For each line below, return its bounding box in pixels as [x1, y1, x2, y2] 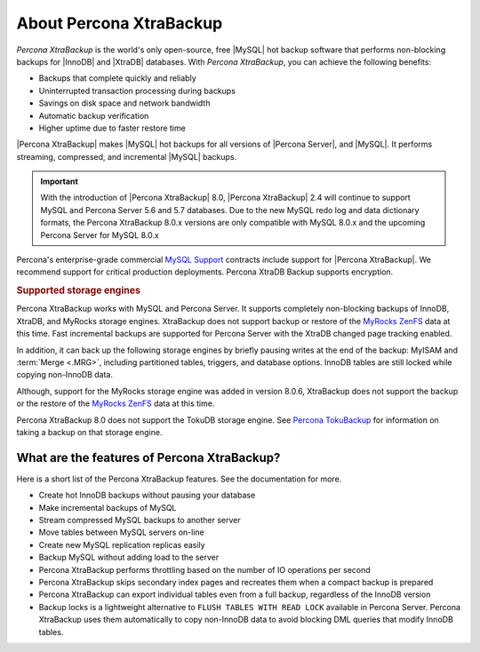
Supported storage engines [16, 284, 141, 297]
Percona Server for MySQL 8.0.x [40, 229, 159, 240]
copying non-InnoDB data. [16, 370, 113, 380]
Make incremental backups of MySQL [38, 502, 177, 513]
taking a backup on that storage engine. [16, 426, 163, 437]
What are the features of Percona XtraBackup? [16, 449, 281, 465]
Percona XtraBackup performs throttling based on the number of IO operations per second [38, 564, 371, 575]
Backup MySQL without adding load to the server [38, 552, 220, 563]
